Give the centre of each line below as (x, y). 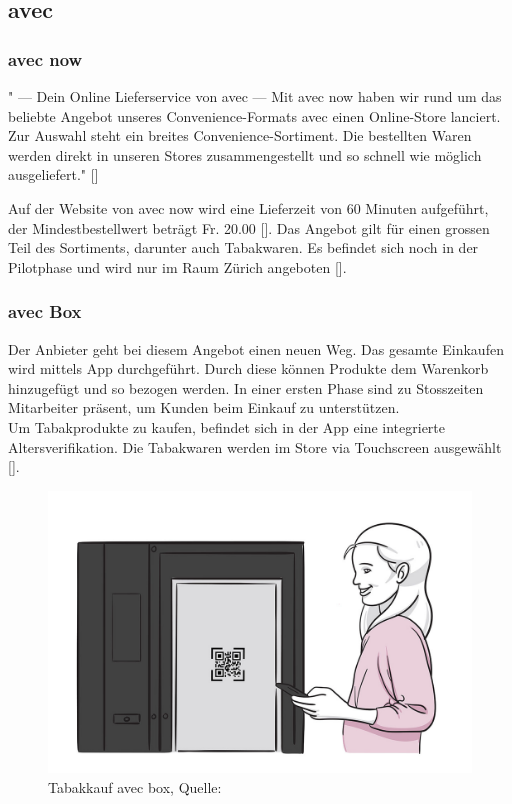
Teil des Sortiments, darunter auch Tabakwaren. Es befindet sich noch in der (243, 247)
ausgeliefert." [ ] (53, 174)
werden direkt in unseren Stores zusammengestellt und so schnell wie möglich (245, 154)
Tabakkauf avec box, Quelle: (135, 786)
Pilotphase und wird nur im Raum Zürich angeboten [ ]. (177, 266)
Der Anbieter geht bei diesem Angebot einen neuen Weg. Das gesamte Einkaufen (256, 348)
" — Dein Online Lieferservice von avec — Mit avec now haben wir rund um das (255, 96)
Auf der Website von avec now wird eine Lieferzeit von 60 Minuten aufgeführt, (248, 207)
